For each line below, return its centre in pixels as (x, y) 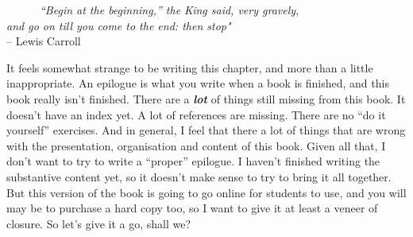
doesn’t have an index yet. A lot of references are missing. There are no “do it (196, 114)
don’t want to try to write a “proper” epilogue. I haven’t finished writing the (193, 161)
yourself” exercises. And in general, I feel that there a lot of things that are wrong (206, 130)
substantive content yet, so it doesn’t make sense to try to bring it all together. (199, 176)
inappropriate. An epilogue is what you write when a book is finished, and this (198, 83)
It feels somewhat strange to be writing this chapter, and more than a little (190, 67)
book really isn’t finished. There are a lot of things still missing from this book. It (206, 98)
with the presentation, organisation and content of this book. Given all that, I (196, 145)
